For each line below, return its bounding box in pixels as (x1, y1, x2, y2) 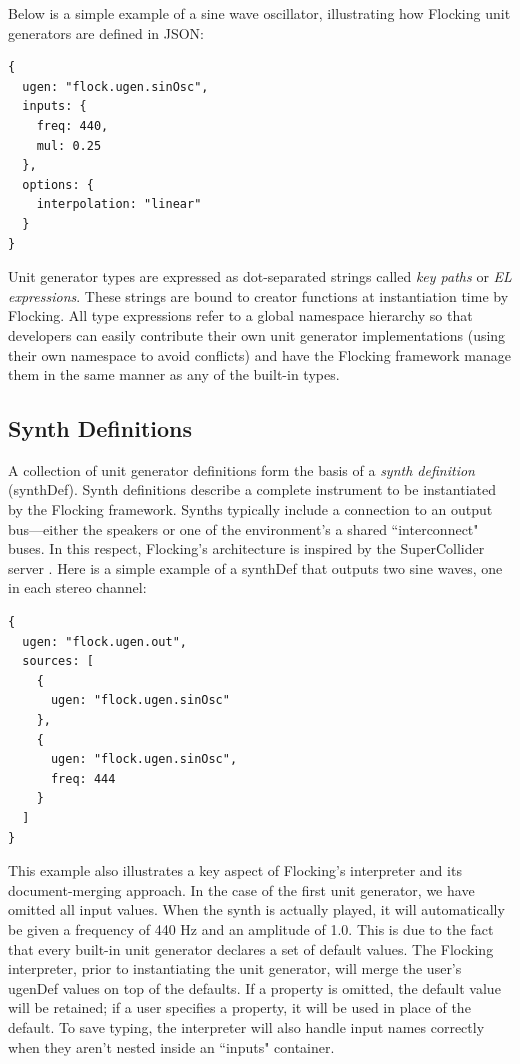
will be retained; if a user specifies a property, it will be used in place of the (8, 997, 471, 1018)
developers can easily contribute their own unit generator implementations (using (8, 324, 506, 345)
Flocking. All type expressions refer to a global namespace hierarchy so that (8, 305, 473, 326)
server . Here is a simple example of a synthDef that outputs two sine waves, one (8, 557, 503, 578)
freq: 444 (50, 771, 116, 786)
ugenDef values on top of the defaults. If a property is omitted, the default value (8, 977, 501, 998)
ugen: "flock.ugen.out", (22, 634, 187, 649)
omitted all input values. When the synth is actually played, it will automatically (8, 899, 505, 920)
